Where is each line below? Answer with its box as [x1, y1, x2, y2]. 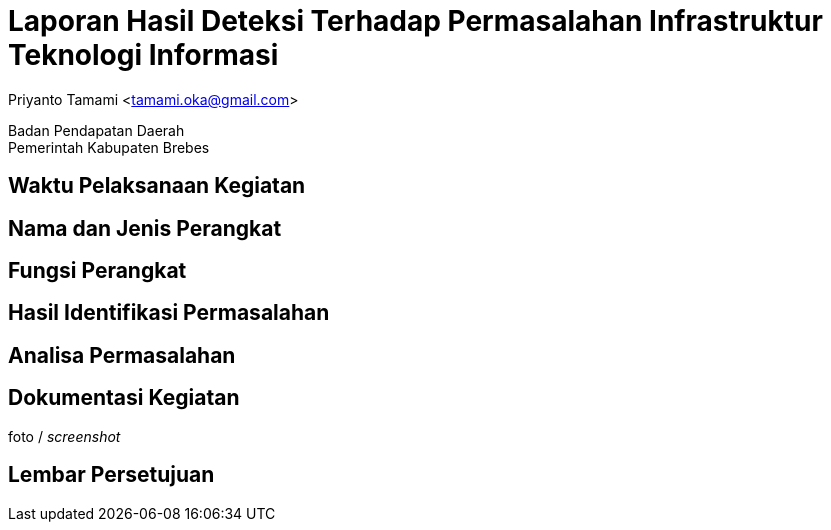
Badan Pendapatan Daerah [8, 121, 185, 139]
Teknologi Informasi [8, 38, 279, 72]
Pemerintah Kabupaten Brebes [8, 138, 210, 156]
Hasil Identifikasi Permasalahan [8, 300, 330, 326]
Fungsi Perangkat [8, 258, 187, 284]
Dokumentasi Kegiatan [8, 385, 240, 411]
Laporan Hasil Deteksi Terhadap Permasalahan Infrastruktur [8, 4, 823, 38]
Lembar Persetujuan [8, 462, 215, 488]
